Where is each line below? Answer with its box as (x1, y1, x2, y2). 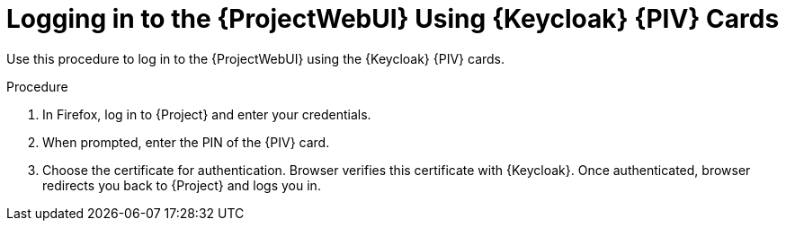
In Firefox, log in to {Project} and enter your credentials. (42, 106, 371, 122)
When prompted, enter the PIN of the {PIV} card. (42, 134, 330, 150)
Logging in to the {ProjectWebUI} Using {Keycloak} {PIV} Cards (6, 4, 780, 34)
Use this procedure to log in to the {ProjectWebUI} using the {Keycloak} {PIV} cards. (6, 50, 505, 66)
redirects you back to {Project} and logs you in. (42, 177, 321, 193)
